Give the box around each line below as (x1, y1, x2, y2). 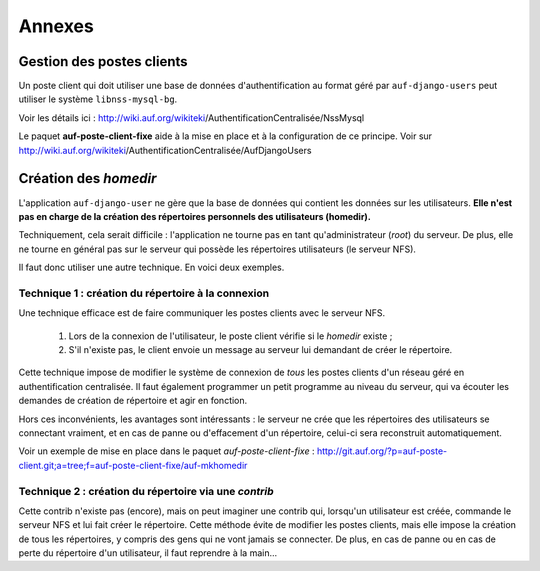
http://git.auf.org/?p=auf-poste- (316, 445, 448, 457)
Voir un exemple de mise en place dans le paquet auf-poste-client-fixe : (18, 445, 315, 457)
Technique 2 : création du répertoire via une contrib (18, 484, 274, 498)
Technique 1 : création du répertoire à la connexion (18, 286, 270, 300)
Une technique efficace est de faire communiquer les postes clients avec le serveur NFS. (18, 307, 386, 319)
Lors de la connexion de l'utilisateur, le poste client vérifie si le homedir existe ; (68, 330, 393, 342)
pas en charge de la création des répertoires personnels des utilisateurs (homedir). (18, 210, 372, 222)
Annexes (18, 15, 94, 37)
